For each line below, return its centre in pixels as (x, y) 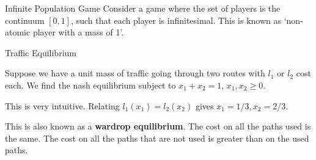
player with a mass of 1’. (78, 32)
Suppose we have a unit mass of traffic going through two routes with (135, 73)
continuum (25, 20)
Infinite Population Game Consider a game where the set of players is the (143, 8)
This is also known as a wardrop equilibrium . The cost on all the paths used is (158, 126)
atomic (18, 32)
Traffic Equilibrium (41, 52)
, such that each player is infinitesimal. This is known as (176, 20)
